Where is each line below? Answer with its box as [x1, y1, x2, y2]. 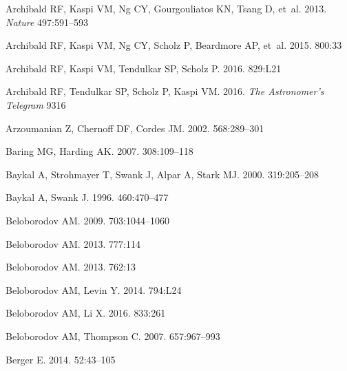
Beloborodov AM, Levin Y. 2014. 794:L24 [6, 282, 182, 297]
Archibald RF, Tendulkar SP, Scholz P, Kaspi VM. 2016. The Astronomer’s [6, 84, 324, 98]
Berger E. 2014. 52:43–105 [6, 352, 116, 366]
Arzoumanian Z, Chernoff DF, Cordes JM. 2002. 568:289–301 [6, 120, 264, 135]
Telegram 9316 [6, 97, 66, 112]
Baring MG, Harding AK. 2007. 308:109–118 [6, 144, 193, 158]
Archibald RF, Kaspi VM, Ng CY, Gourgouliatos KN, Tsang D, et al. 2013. [6, 1, 327, 15]
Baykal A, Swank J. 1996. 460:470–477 [6, 190, 169, 204]
